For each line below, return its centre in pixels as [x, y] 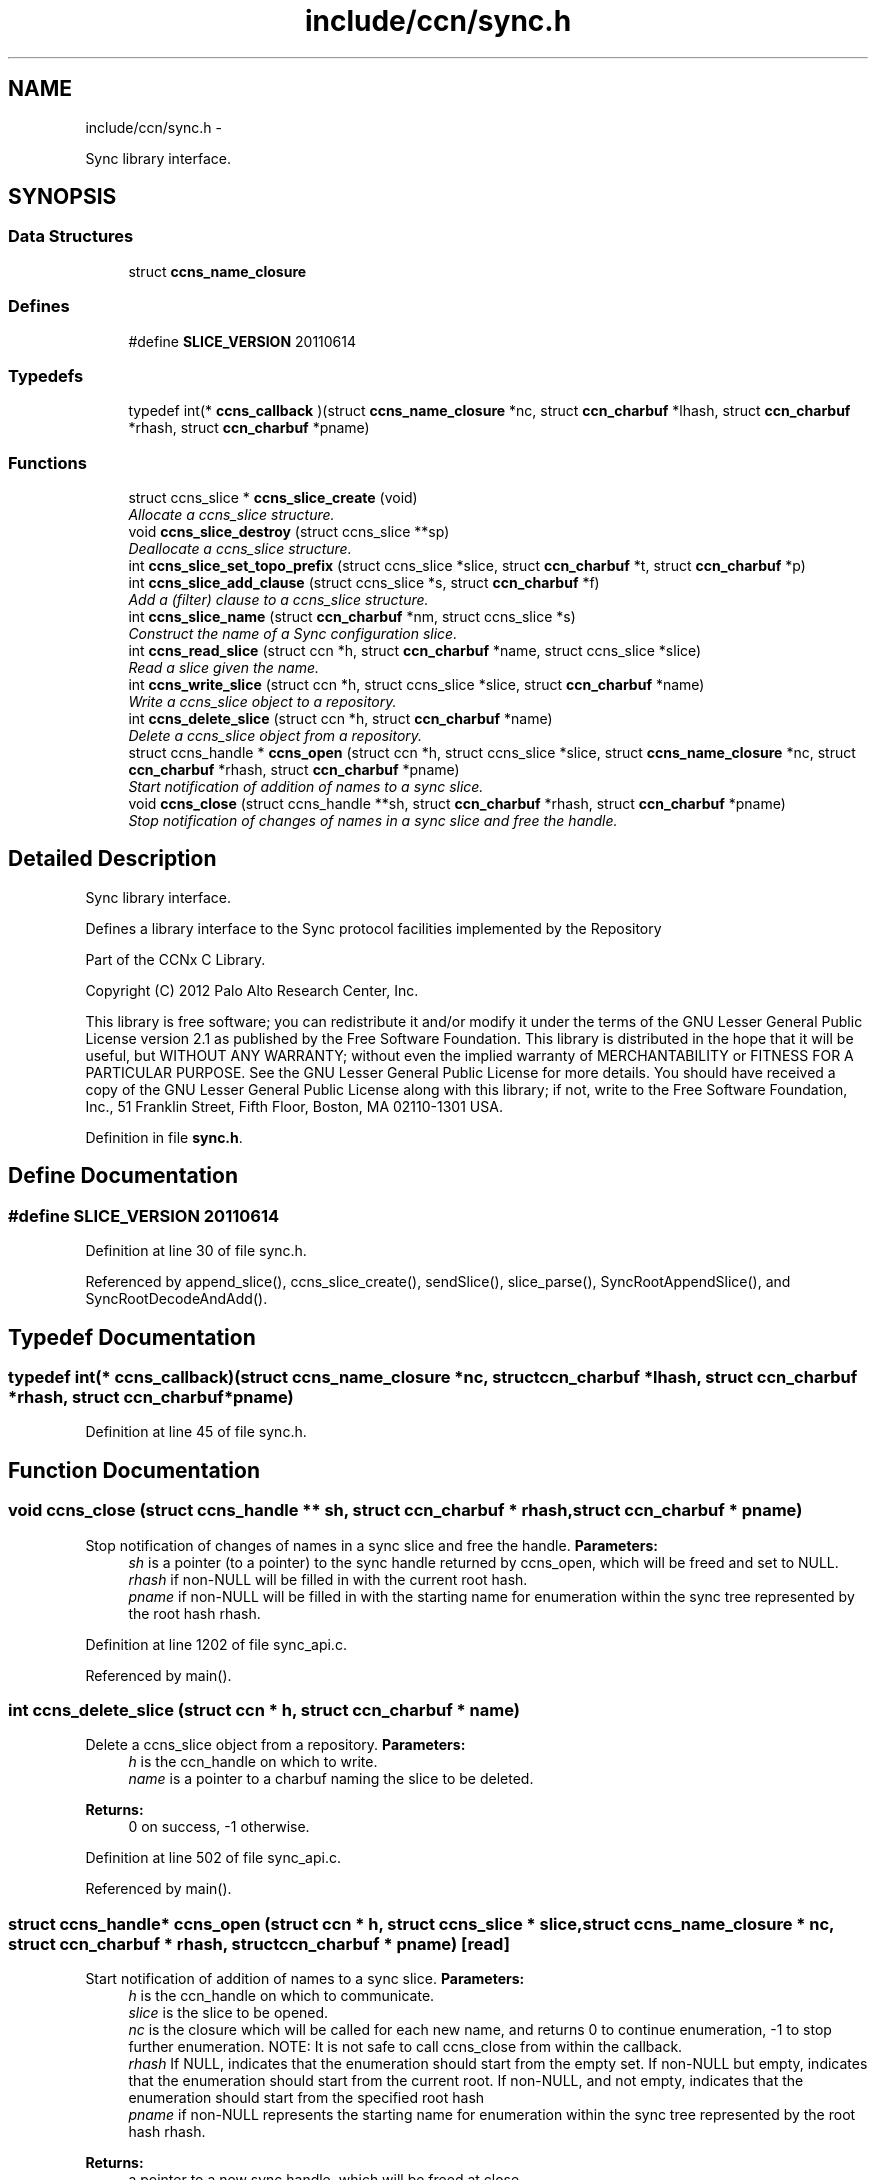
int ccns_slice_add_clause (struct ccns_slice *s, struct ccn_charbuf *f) [364, 583]
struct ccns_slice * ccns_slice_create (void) [273, 498]
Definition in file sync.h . [164, 1137]
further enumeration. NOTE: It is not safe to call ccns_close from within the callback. [405, 2047]
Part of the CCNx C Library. [175, 959]
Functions [47, 462]
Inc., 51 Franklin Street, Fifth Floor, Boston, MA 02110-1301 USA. [294, 1106]
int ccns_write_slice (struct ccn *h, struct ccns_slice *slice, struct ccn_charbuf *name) [416, 685]
